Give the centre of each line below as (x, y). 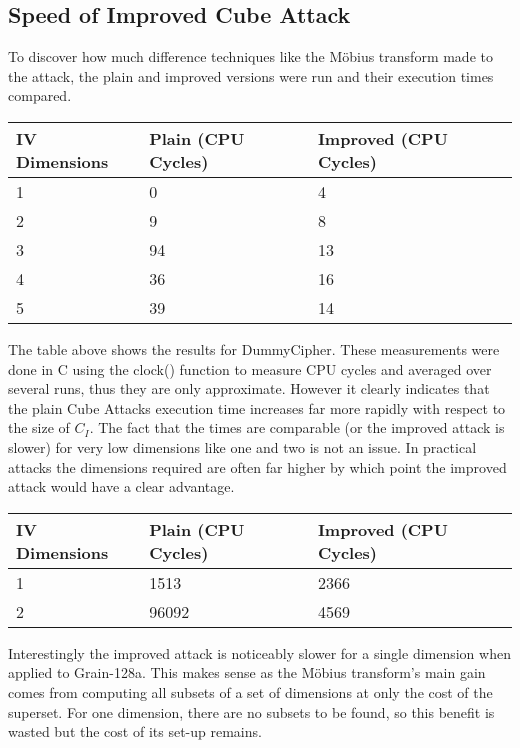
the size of (39, 427)
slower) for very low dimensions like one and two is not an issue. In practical (242, 446)
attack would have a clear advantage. (121, 486)
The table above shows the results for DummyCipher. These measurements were (254, 348)
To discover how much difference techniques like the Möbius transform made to (250, 56)
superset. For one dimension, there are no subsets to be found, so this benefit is (251, 711)
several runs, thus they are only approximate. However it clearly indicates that (249, 388)
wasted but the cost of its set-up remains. (135, 731)
